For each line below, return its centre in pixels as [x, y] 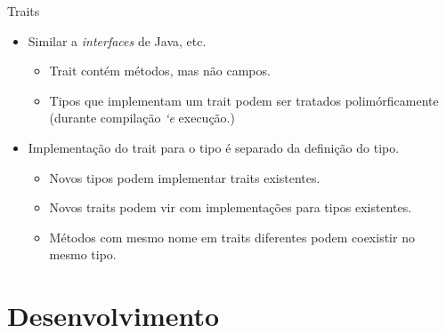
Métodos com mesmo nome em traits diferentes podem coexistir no [232, 237]
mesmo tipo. [83, 254]
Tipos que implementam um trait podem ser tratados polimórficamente [244, 100]
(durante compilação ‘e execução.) [142, 118]
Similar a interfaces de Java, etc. [117, 40]
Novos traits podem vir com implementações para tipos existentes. [231, 207]
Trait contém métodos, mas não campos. [160, 71]
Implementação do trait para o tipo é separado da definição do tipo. [214, 147]
